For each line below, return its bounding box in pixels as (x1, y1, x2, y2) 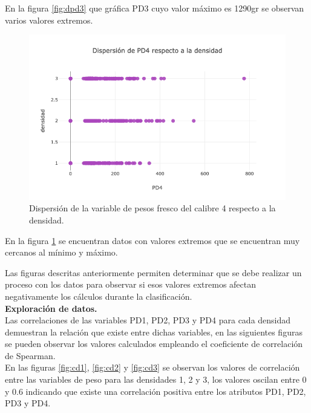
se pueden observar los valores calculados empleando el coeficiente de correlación (5, 337, 303, 350)
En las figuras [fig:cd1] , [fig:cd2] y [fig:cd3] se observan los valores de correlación (5, 361, 300, 374)
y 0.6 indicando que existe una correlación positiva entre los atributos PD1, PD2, (5, 385, 306, 397)
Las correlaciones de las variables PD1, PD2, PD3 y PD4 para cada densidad (5, 314, 291, 326)
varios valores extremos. (5, 13, 93, 26)
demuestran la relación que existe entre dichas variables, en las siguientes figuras (5, 325, 303, 338)
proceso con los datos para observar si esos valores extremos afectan (5, 278, 257, 291)
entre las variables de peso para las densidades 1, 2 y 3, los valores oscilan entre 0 (5, 373, 307, 386)
